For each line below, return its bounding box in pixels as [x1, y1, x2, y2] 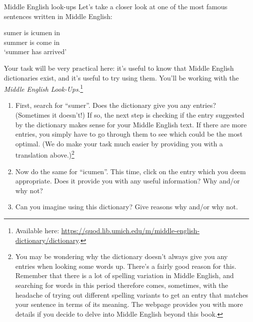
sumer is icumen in [4, 27, 60, 38]
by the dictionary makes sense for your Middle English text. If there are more [15, 119, 247, 129]
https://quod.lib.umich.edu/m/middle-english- [61, 225, 200, 235]
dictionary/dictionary [15, 235, 79, 245]
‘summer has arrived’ [4, 46, 67, 57]
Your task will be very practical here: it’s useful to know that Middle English [4, 62, 234, 73]
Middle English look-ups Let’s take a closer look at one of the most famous [4, 1, 228, 11]
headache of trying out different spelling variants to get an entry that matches [15, 289, 249, 300]
